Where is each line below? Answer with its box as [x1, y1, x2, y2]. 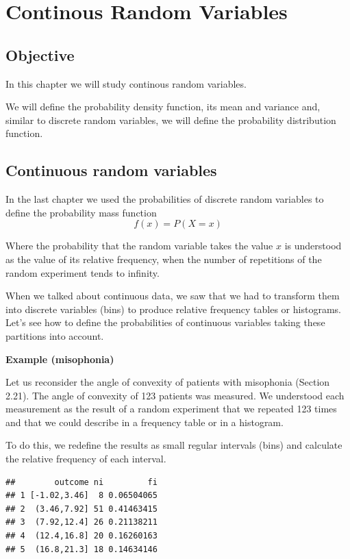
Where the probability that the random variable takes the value [5, 238, 273, 253]
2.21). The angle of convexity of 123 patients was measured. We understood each [5, 388, 345, 402]
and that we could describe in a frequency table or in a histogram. [5, 414, 284, 429]
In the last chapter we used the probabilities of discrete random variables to [5, 192, 324, 206]
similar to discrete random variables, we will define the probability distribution [5, 112, 336, 127]
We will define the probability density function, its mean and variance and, [5, 99, 321, 114]
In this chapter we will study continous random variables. [5, 76, 247, 90]
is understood [284, 238, 342, 253]
